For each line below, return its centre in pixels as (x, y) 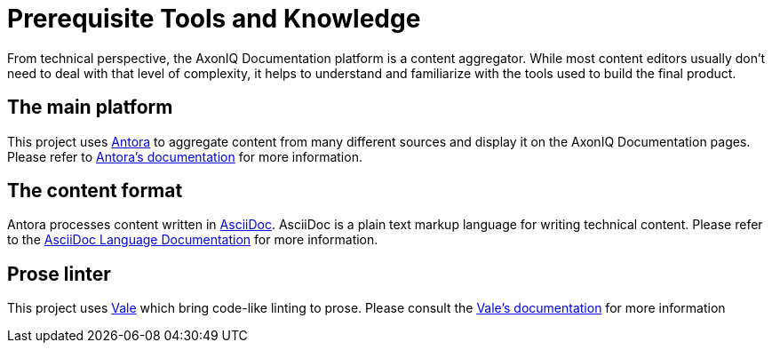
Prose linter (59, 274)
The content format (95, 191)
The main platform (90, 107)
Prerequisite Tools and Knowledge (214, 19)
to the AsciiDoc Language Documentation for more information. (193, 240)
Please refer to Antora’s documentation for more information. (185, 156)
